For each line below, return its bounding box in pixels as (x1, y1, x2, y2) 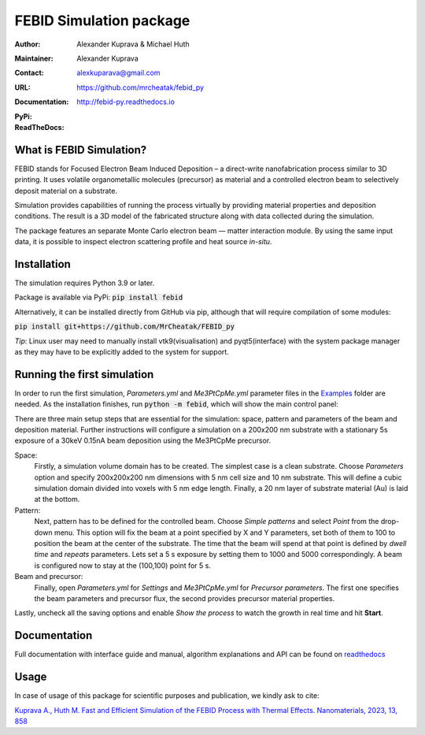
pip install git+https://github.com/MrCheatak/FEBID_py (14, 322, 235, 331)
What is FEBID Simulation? (14, 143, 147, 157)
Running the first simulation (14, 367, 154, 381)
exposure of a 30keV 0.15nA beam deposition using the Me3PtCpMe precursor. (14, 436, 272, 445)
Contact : (14, 68, 45, 78)
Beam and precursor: (14, 572, 83, 581)
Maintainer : (14, 54, 54, 63)
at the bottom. (34, 495, 80, 504)
